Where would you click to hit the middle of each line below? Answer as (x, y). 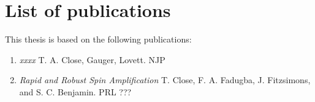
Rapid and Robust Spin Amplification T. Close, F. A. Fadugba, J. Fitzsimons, (165, 80)
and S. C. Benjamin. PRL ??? (75, 91)
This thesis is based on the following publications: (98, 39)
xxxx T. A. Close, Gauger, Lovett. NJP (92, 59)
